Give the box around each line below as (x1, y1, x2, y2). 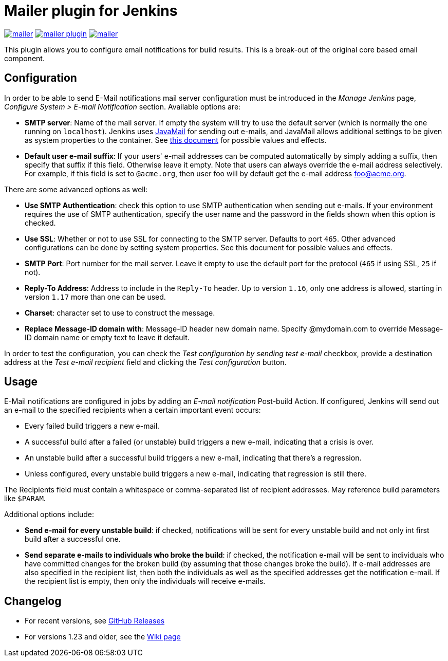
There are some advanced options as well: (4, 185, 148, 194)
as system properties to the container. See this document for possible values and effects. (25, 135, 327, 144)
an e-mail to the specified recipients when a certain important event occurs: (4, 406, 261, 415)
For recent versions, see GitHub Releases (25, 616, 165, 626)
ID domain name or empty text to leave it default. (25, 333, 190, 342)
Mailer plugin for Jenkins (4, 2, 178, 20)
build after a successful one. (25, 535, 121, 544)
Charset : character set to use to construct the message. (25, 308, 215, 317)
